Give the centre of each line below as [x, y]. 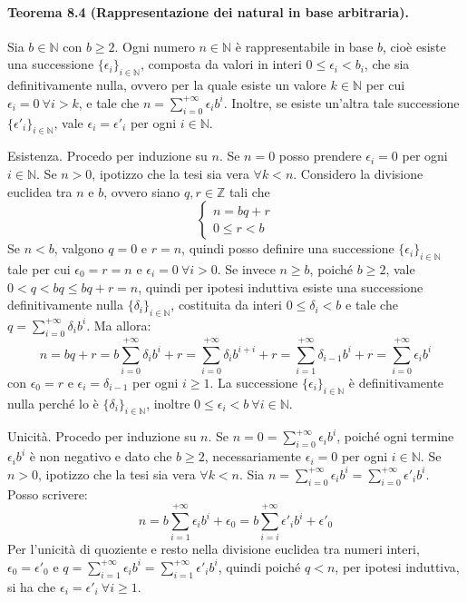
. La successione [254, 382]
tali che [249, 191]
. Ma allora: [119, 325]
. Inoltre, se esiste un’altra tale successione [341, 102]
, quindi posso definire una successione [288, 248]
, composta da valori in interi [221, 64]
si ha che [32, 586]
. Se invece [246, 268]
